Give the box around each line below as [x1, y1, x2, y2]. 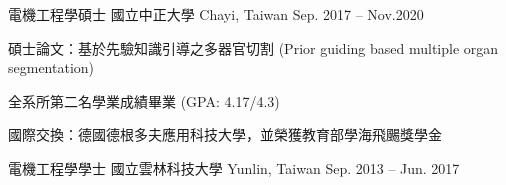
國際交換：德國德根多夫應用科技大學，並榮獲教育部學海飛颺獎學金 [8, 124, 442, 145]
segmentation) [8, 57, 95, 78]
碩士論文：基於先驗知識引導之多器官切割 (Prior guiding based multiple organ [8, 37, 499, 58]
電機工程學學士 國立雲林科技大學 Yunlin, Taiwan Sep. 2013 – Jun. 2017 [8, 157, 460, 178]
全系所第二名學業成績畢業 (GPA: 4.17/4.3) [8, 90, 280, 111]
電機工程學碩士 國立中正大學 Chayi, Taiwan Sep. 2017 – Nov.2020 [8, 4, 424, 24]
